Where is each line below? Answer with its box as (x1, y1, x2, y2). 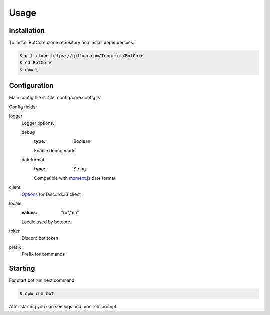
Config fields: (9, 104, 37, 110)
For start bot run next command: (9, 277, 76, 283)
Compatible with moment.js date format (34, 175, 116, 181)
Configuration (9, 81, 54, 90)
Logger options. (21, 120, 54, 126)
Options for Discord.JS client (21, 191, 81, 197)
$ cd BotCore (19, 60, 52, 66)
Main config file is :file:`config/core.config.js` (9, 95, 102, 101)
